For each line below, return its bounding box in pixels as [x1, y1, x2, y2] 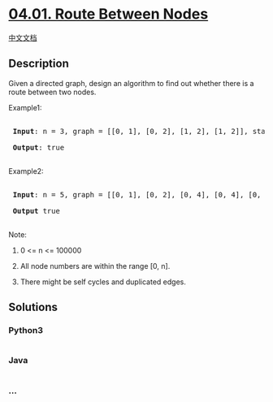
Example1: [8, 102, 42, 112]
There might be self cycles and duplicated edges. [19, 277, 187, 287]
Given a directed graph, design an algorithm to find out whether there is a [8, 78, 254, 88]
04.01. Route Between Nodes [8, 5, 209, 24]
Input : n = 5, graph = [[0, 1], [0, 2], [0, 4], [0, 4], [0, [12, 190, 262, 199]
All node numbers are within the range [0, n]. [19, 261, 171, 270]
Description [8, 57, 69, 71]
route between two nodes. [8, 87, 97, 97]
